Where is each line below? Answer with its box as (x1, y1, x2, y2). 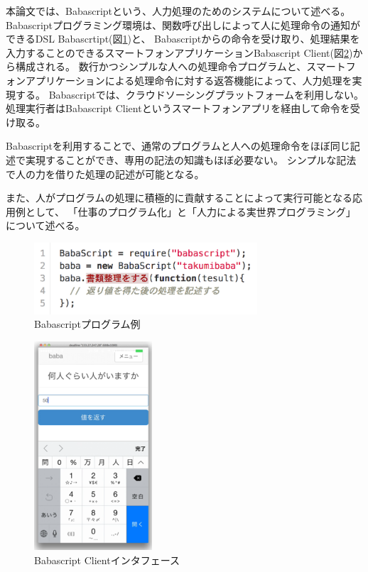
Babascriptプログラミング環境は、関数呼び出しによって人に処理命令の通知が (6, 17, 360, 32)
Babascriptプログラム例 (34, 317, 141, 331)
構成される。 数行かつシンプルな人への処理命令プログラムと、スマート (15, 59, 346, 74)
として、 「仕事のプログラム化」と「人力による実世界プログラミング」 (25, 204, 356, 219)
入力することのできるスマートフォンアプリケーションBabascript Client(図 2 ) (6, 45, 353, 60)
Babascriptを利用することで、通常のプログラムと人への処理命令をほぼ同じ (6, 138, 350, 153)
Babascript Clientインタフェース (34, 552, 180, 567)
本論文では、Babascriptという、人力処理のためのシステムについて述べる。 (6, 4, 351, 18)
